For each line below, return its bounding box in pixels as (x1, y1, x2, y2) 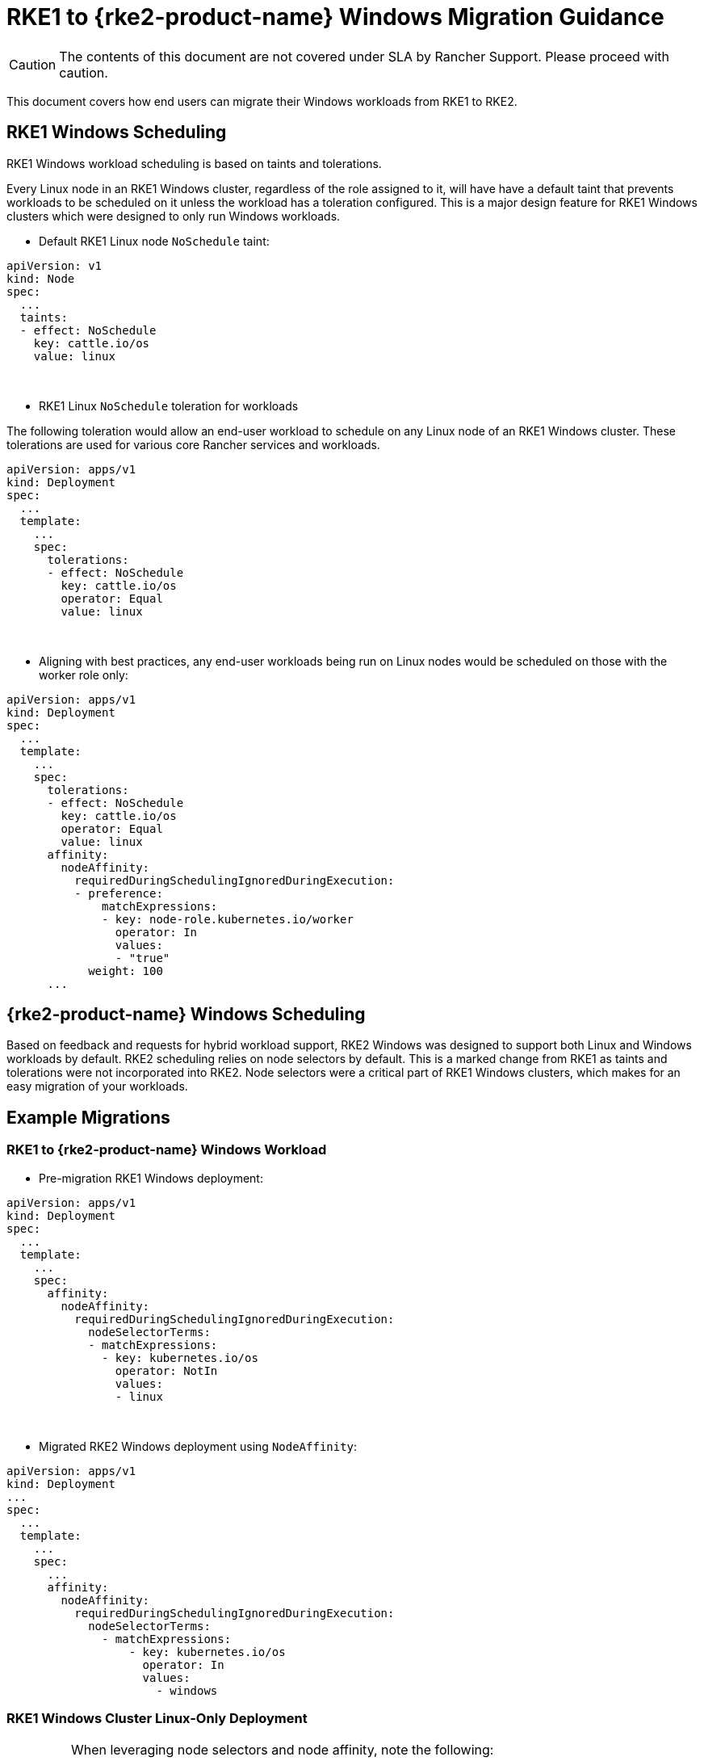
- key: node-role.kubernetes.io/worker (102, 912, 354, 926)
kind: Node (6, 271, 75, 285)
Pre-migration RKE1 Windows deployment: (39, 1170, 263, 1185)
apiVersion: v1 (6, 258, 103, 272)
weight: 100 (88, 964, 163, 977)
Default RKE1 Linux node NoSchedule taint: (39, 233, 270, 248)
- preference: (74, 886, 163, 900)
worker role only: (39, 667, 128, 682)
